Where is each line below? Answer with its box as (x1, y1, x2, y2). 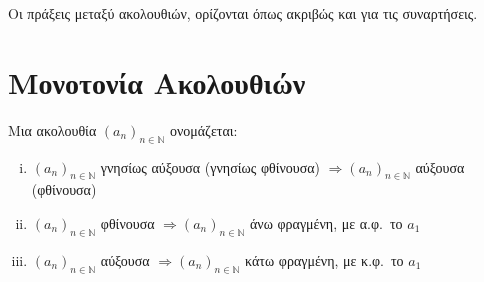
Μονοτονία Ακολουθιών (8, 61, 306, 102)
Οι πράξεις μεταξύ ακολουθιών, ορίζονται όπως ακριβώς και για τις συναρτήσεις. (8, 3, 478, 23)
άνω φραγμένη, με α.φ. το (249, 212, 403, 233)
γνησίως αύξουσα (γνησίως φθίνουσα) (100, 156, 321, 177)
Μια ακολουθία (8, 119, 97, 140)
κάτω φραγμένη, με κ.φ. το (245, 249, 404, 270)
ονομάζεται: (169, 119, 238, 140)
